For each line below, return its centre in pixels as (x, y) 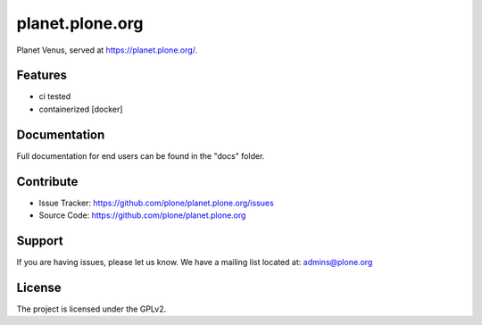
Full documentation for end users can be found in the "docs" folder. (141, 155)
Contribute (47, 182)
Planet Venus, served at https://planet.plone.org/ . (107, 50)
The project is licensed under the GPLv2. (91, 309)
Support (40, 241)
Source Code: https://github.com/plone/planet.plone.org (142, 215)
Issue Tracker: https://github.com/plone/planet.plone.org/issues (156, 203)
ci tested (55, 96)
